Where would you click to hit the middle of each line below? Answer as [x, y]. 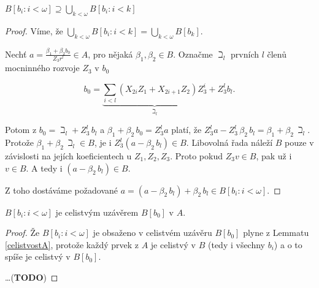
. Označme [193, 54]
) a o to [288, 244]
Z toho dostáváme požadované [62, 190]
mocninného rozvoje [42, 68]
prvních [245, 54]
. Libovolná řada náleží [229, 142]
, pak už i [274, 156]
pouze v [299, 142]
